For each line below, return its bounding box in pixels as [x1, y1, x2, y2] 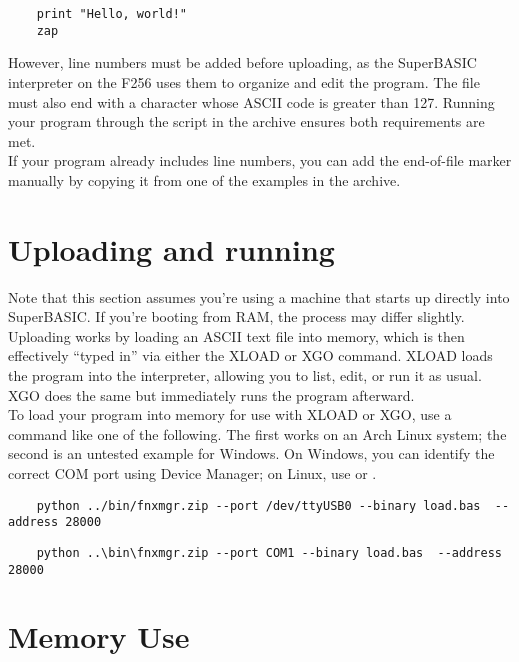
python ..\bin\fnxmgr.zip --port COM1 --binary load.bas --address [36, 545, 502, 560]
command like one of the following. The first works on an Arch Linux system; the [8, 423, 507, 444]
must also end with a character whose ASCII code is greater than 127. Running [8, 91, 495, 112]
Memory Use [8, 616, 190, 657]
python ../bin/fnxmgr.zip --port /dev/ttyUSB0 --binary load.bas [36, 498, 481, 513]
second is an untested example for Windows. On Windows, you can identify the [8, 443, 495, 464]
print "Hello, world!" [36, 7, 187, 21]
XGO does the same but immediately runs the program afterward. [8, 384, 415, 405]
